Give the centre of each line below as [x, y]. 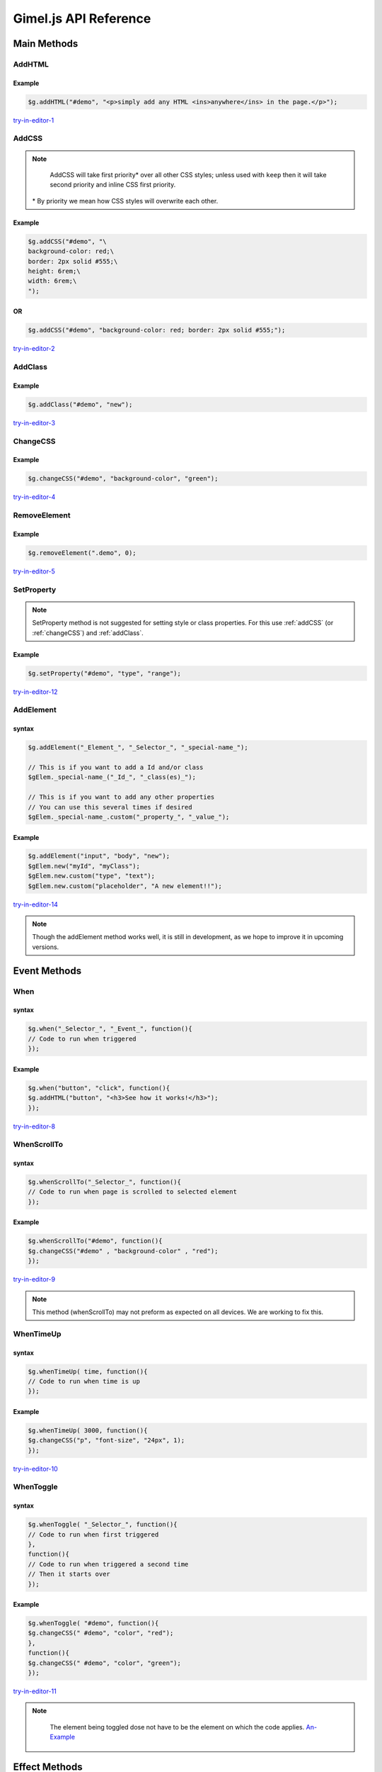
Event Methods [47, 971]
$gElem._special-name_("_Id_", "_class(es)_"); [112, 777]
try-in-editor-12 [35, 692]
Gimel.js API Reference [82, 18]
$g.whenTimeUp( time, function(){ [88, 1371]
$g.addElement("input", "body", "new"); [99, 856]
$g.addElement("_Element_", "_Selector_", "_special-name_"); [138, 747]
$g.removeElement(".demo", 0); [82, 553]
